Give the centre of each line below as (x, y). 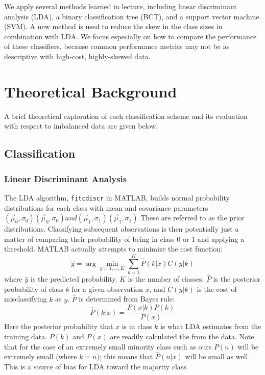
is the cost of (217, 289)
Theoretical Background (91, 91)
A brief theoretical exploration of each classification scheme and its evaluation (126, 116)
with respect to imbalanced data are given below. (81, 126)
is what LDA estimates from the (211, 326)
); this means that (125, 356)
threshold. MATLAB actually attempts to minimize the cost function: (114, 249)
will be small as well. (218, 356)
